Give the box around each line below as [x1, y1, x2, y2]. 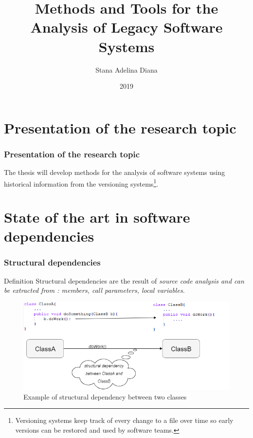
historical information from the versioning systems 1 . [4, 177, 159, 189]
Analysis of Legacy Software [30, 17, 223, 37]
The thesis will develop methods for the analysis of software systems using [4, 167, 225, 177]
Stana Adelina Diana [95, 64, 158, 75]
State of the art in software [4, 207, 190, 227]
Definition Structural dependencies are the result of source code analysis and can [4, 275, 244, 286]
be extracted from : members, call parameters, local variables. [4, 285, 185, 295]
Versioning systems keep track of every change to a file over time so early [15, 415, 234, 425]
